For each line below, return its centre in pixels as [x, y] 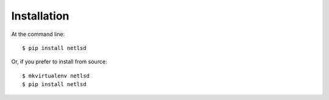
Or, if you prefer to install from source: [59, 62]
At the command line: [38, 34]
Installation [40, 16]
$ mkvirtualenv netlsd [56, 76]
